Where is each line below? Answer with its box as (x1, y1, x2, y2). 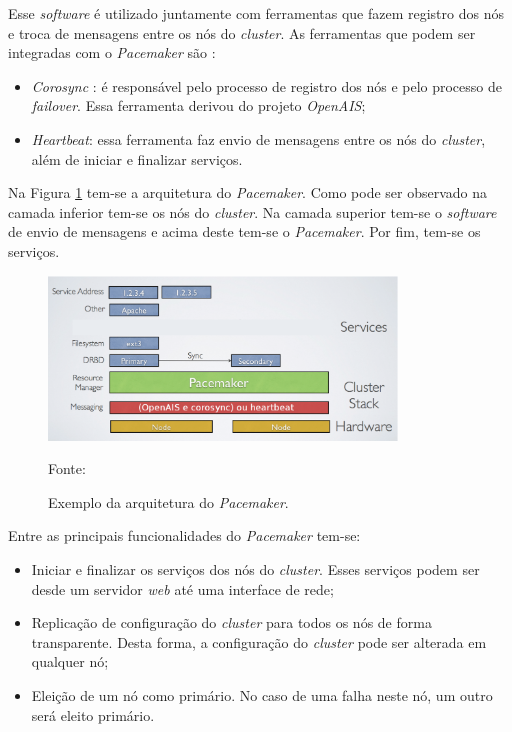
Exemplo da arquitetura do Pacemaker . (48, 491, 289, 512)
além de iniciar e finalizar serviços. (31, 148, 243, 169)
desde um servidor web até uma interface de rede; (31, 578, 334, 599)
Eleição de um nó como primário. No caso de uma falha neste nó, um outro (31, 684, 493, 705)
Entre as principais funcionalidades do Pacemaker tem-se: (8, 525, 361, 546)
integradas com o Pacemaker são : (8, 42, 216, 63)
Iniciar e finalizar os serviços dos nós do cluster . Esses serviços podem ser (31, 558, 480, 579)
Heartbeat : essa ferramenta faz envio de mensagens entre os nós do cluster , (31, 128, 486, 149)
